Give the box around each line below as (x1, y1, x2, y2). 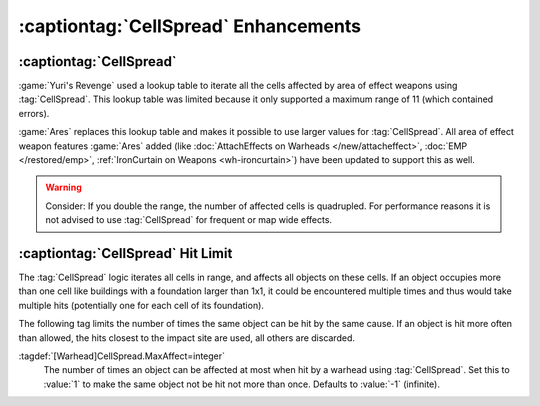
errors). (18, 107, 50, 119)
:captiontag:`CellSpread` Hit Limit (18, 245, 233, 262)
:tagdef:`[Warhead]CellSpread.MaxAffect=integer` (18, 350, 225, 362)
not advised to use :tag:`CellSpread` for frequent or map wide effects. (45, 214, 333, 226)
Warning (45, 181, 82, 194)
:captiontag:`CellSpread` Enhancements (18, 15, 362, 37)
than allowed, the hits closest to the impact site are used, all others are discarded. (18, 331, 355, 344)
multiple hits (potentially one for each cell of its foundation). (18, 299, 265, 311)
